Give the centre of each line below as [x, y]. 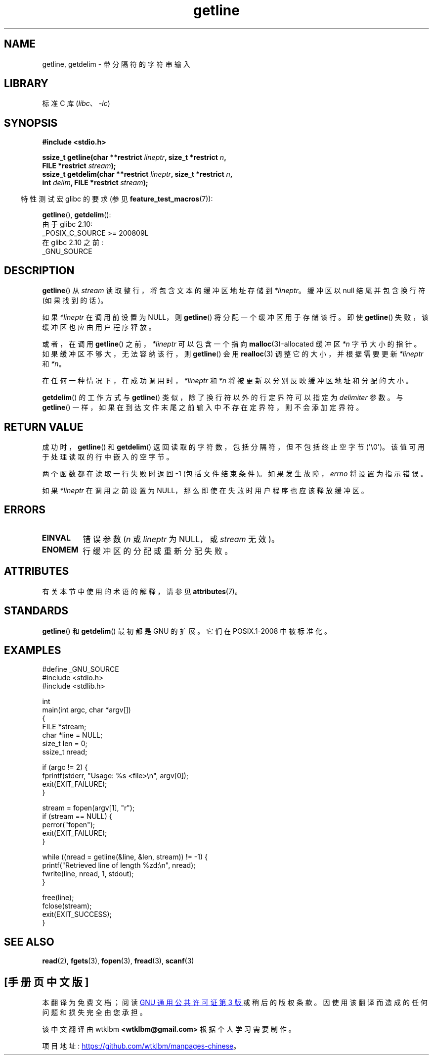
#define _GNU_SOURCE [81, 669]
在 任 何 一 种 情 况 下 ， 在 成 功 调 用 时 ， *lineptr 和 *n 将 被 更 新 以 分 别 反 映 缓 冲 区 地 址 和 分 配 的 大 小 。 [227, 381]
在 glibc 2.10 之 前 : [73, 243]
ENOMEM [60, 549]
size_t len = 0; [65, 744]
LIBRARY [26, 84]
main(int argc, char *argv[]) [87, 710]
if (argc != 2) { [65, 767]
